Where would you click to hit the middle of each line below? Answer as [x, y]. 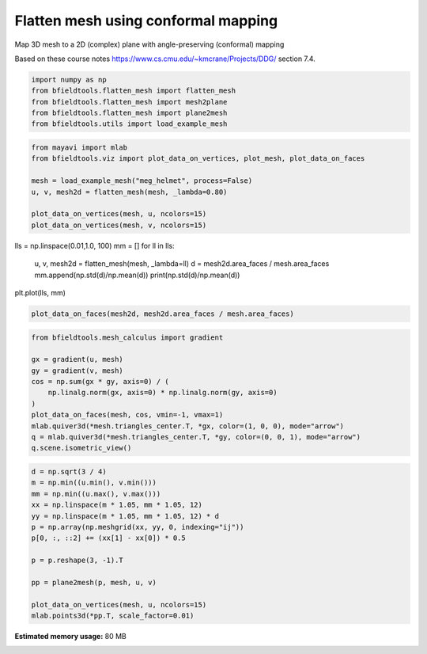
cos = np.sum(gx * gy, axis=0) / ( [100, 382]
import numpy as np [69, 80]
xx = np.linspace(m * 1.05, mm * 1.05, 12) [117, 505]
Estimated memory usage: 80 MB [70, 637]
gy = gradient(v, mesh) [77, 371]
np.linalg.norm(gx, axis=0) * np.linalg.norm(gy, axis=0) [162, 393]
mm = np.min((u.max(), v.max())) [96, 494]
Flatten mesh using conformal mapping [146, 21]
